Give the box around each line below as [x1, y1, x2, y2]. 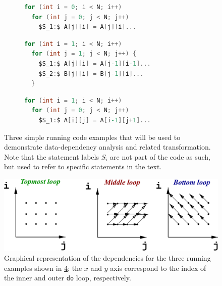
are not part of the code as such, [110, 151, 211, 162]
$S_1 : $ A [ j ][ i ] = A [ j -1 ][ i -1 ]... [38, 60, 151, 67]
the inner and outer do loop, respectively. [4, 272, 131, 283]
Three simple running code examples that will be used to [4, 131, 181, 142]
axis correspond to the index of [110, 262, 206, 273]
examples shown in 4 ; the [4, 262, 82, 273]
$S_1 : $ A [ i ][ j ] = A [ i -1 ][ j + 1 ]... [38, 116, 151, 124]
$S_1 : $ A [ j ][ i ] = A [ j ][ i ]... [38, 23, 137, 31]
